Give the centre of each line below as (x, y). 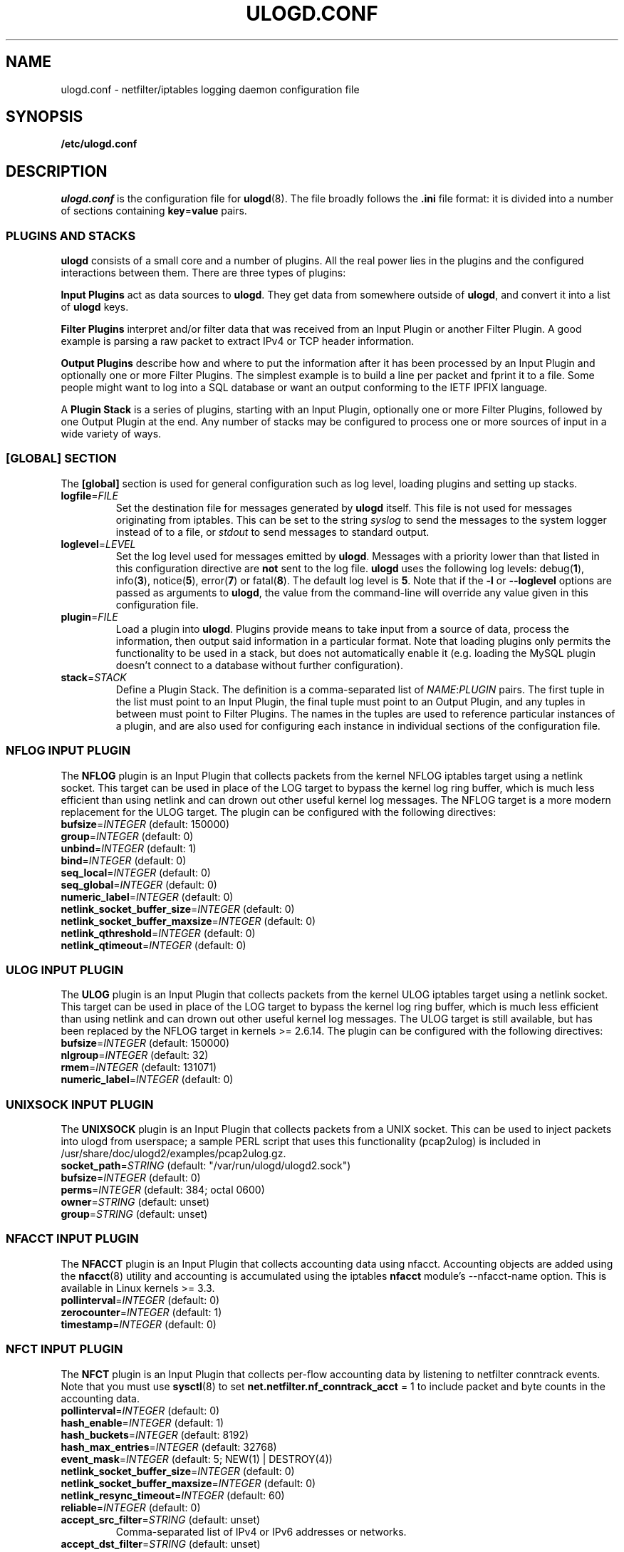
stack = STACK (94, 677)
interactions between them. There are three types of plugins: (203, 273)
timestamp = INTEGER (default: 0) (139, 1324)
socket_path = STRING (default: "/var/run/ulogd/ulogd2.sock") (206, 1166)
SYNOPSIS (45, 117)
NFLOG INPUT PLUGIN (68, 751)
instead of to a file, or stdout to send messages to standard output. (272, 532)
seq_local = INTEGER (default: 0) (136, 872)
